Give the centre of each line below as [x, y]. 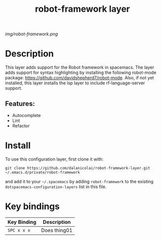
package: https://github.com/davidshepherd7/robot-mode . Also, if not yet [80, 78]
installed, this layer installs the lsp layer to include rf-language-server [75, 83]
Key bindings [32, 206]
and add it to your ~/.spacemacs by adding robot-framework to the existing [79, 181]
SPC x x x [19, 230]
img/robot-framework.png [31, 34]
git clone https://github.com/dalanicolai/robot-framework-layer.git [78, 168]
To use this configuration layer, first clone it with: [54, 159]
